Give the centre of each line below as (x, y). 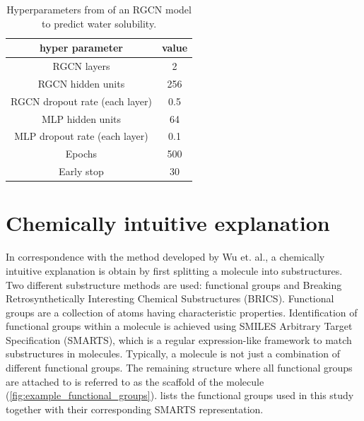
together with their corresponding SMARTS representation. (135, 409)
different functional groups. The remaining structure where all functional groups (179, 368)
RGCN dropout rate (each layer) (81, 101)
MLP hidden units (81, 118)
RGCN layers (81, 66)
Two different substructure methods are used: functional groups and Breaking (174, 284)
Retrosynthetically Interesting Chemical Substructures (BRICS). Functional (170, 298)
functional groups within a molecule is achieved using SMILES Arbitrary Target (179, 326)
